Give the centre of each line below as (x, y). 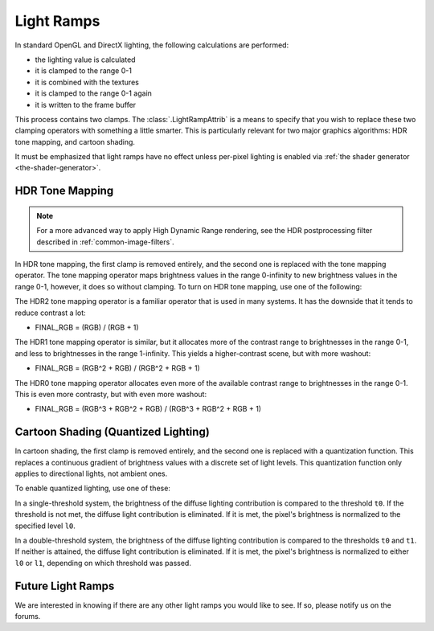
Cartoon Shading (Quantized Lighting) (113, 432)
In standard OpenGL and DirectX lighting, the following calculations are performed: (152, 45)
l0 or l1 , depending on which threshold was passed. (103, 563)
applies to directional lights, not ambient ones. (91, 473)
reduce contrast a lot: (50, 313)
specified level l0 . (45, 526)
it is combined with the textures (87, 82)
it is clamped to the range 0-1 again (94, 93)
